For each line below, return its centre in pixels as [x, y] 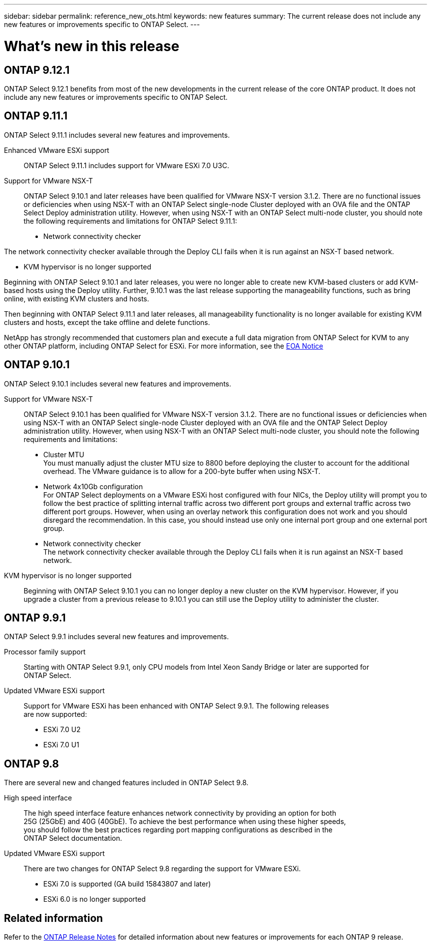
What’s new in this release [92, 46]
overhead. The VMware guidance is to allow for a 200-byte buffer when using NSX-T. [182, 471]
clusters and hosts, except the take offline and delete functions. [107, 322]
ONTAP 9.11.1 [36, 116]
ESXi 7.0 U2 [62, 730]
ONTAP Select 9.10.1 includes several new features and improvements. [118, 384]
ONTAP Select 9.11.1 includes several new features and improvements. [117, 135]
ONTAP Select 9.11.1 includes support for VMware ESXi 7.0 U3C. [126, 165]
